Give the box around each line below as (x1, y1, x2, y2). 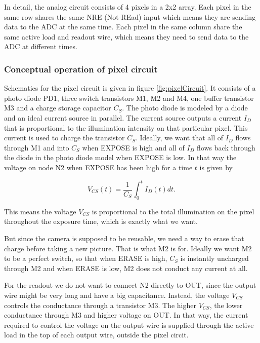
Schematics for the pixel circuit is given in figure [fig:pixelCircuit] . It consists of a (4, 83, 256, 93)
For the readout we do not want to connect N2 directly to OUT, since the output (4, 280, 256, 290)
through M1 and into (4, 142, 69, 153)
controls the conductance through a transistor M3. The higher (4, 299, 197, 310)
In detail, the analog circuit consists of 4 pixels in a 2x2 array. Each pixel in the (4, 2, 251, 12)
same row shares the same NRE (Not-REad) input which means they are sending (4, 11, 256, 22)
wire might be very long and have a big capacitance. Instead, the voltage (4, 289, 230, 300)
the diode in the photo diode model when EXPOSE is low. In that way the (4, 152, 237, 163)
